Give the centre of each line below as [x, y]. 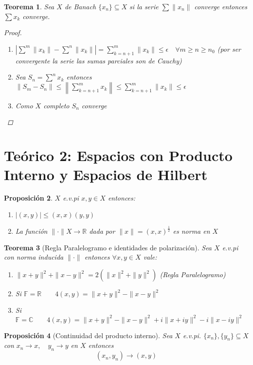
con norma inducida [34, 257]
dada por [102, 231]
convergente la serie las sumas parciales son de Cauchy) [99, 60]
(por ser [229, 49]
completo [56, 105]
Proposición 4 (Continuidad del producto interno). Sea [88, 335]
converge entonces [221, 6]
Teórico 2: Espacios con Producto [118, 155]
